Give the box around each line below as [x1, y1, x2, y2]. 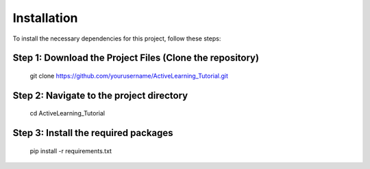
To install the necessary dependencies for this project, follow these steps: [12, 34, 221, 43]
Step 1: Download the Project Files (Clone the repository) [12, 52, 260, 64]
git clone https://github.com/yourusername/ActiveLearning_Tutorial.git [29, 71, 229, 80]
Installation [12, 10, 78, 25]
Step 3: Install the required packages [12, 127, 174, 139]
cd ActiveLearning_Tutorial [29, 109, 106, 117]
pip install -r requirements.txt [29, 146, 112, 155]
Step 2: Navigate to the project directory [12, 89, 188, 101]
